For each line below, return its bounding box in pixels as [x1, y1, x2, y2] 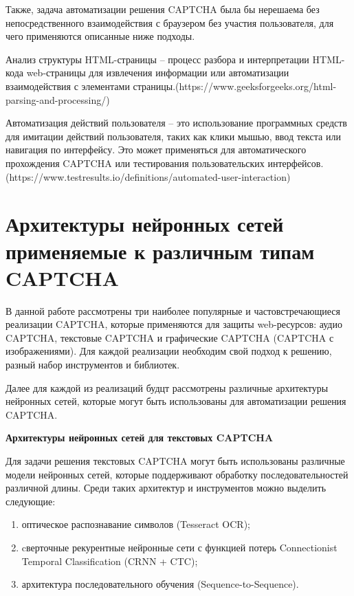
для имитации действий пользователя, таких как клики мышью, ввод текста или [5, 129, 341, 143]
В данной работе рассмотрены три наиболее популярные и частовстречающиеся [5, 303, 340, 318]
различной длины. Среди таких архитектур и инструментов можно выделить [5, 481, 327, 495]
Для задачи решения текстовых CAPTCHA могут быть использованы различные [5, 453, 345, 467]
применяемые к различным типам [5, 236, 315, 265]
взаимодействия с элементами [5, 78, 130, 93]
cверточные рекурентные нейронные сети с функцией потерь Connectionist [21, 540, 338, 554]
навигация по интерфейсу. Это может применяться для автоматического [5, 142, 307, 157]
